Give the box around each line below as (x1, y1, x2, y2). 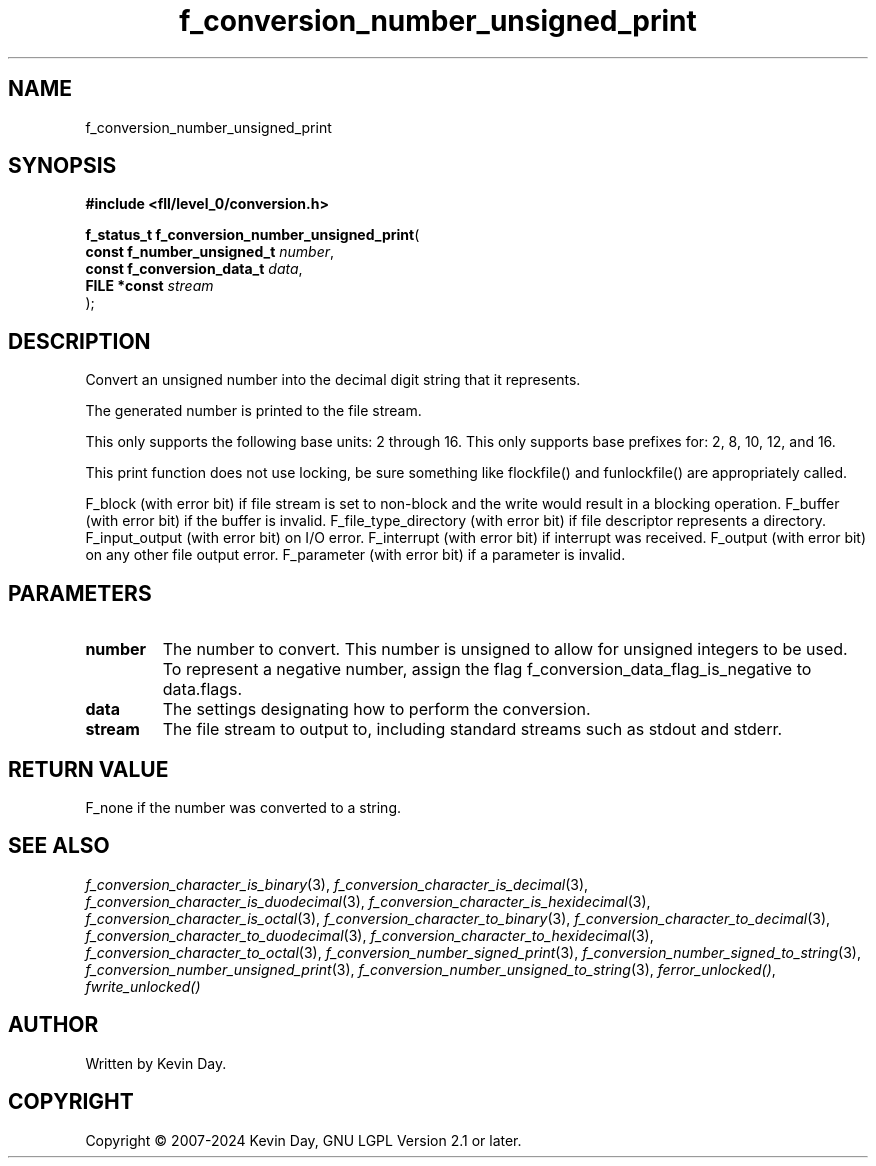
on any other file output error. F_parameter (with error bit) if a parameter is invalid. (85, 546, 626, 564)
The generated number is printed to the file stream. (85, 402, 422, 420)
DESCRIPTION (8, 328, 151, 354)
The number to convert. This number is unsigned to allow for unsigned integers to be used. (162, 639, 848, 660)
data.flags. (162, 679, 243, 700)
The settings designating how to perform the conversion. (162, 699, 591, 720)
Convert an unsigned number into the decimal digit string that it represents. (85, 371, 581, 389)
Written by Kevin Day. (85, 1054, 227, 1072)
